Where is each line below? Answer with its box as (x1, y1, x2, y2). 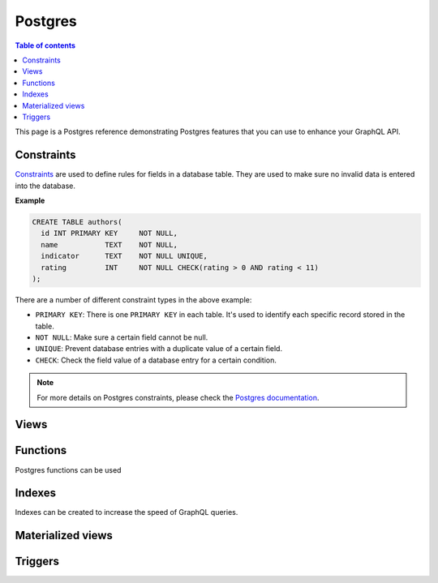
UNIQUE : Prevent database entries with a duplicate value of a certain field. (35, 344, 283, 354)
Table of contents (15, 41, 76, 50)
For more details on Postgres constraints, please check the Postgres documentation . (36, 392, 320, 402)
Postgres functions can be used (15, 465, 122, 474)
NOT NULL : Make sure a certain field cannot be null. (35, 332, 208, 342)
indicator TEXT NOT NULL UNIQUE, (41, 251, 208, 261)
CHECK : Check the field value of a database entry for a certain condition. (35, 355, 277, 365)
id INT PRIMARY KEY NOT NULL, (41, 229, 178, 238)
